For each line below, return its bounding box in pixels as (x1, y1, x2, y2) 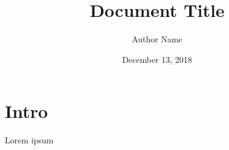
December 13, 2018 (122, 53, 192, 65)
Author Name (132, 33, 182, 45)
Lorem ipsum (5, 134, 54, 146)
